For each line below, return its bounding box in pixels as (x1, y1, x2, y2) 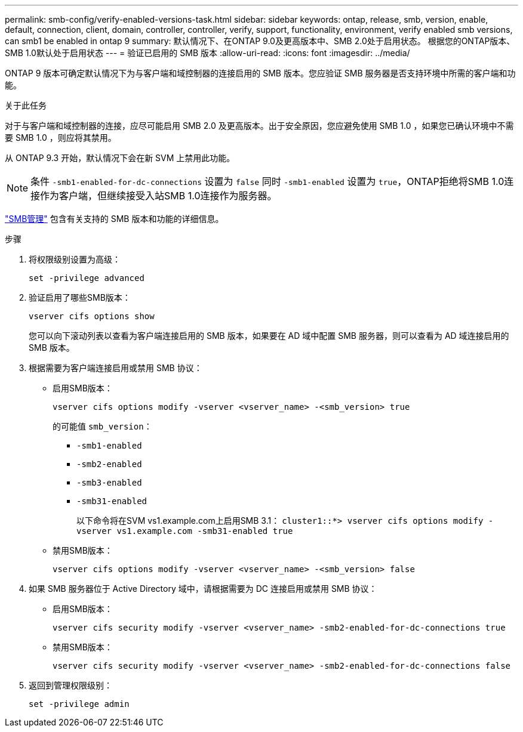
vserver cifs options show (29, 311, 155, 321)
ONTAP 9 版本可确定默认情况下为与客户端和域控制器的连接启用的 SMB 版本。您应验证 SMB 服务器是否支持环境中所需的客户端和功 (5, 68, 516, 78)
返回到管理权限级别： (29, 680, 112, 690)
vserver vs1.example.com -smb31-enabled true (76, 526, 293, 536)
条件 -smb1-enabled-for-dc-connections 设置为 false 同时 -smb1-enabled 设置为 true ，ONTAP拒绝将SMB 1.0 (30, 175, 504, 187)
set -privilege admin (29, 699, 130, 709)
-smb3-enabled (76, 478, 142, 487)
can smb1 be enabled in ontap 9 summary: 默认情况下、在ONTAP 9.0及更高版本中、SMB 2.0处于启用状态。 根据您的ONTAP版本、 (5, 36, 515, 46)
